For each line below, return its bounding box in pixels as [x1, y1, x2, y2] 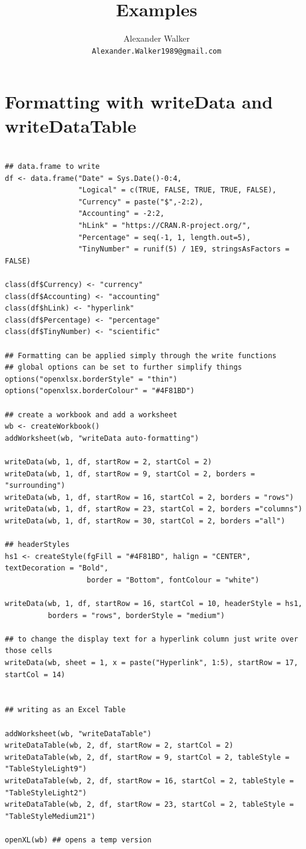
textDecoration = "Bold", [5, 564, 108, 573]
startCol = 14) [5, 670, 66, 679]
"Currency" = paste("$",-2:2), [78, 197, 204, 206]
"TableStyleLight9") [5, 765, 87, 774]
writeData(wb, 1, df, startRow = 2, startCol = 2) [5, 457, 212, 466]
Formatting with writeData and [5, 89, 273, 114]
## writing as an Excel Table [5, 705, 126, 715]
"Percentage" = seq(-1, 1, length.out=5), [78, 233, 251, 242]
